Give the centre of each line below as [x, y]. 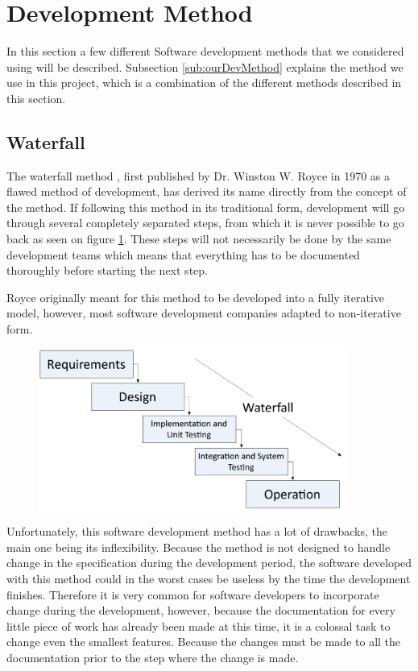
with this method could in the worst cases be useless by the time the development [209, 578]
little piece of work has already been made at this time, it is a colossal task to [199, 625]
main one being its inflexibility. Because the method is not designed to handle [199, 547]
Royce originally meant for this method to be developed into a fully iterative [196, 297]
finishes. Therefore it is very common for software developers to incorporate [193, 594]
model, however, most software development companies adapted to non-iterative [204, 313]
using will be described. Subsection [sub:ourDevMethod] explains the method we [205, 66]
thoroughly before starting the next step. [107, 270]
